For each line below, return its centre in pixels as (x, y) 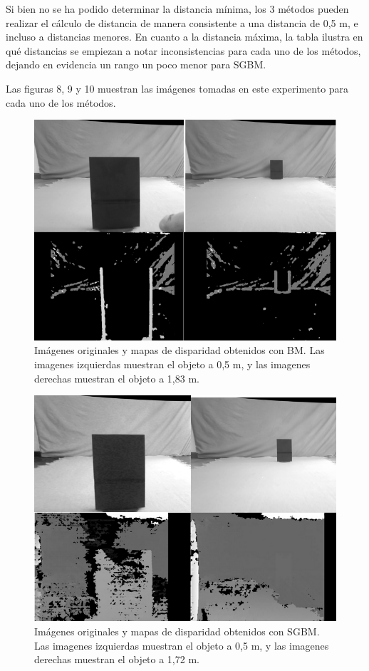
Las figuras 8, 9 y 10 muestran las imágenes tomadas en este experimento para (177, 88)
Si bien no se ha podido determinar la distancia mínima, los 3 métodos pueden (177, 9)
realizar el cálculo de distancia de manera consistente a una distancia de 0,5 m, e (182, 22)
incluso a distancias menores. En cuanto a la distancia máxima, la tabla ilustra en (184, 37)
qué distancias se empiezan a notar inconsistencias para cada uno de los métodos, (183, 50)
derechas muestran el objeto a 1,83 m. (117, 378)
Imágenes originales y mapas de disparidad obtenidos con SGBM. (177, 631)
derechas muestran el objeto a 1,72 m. (117, 659)
